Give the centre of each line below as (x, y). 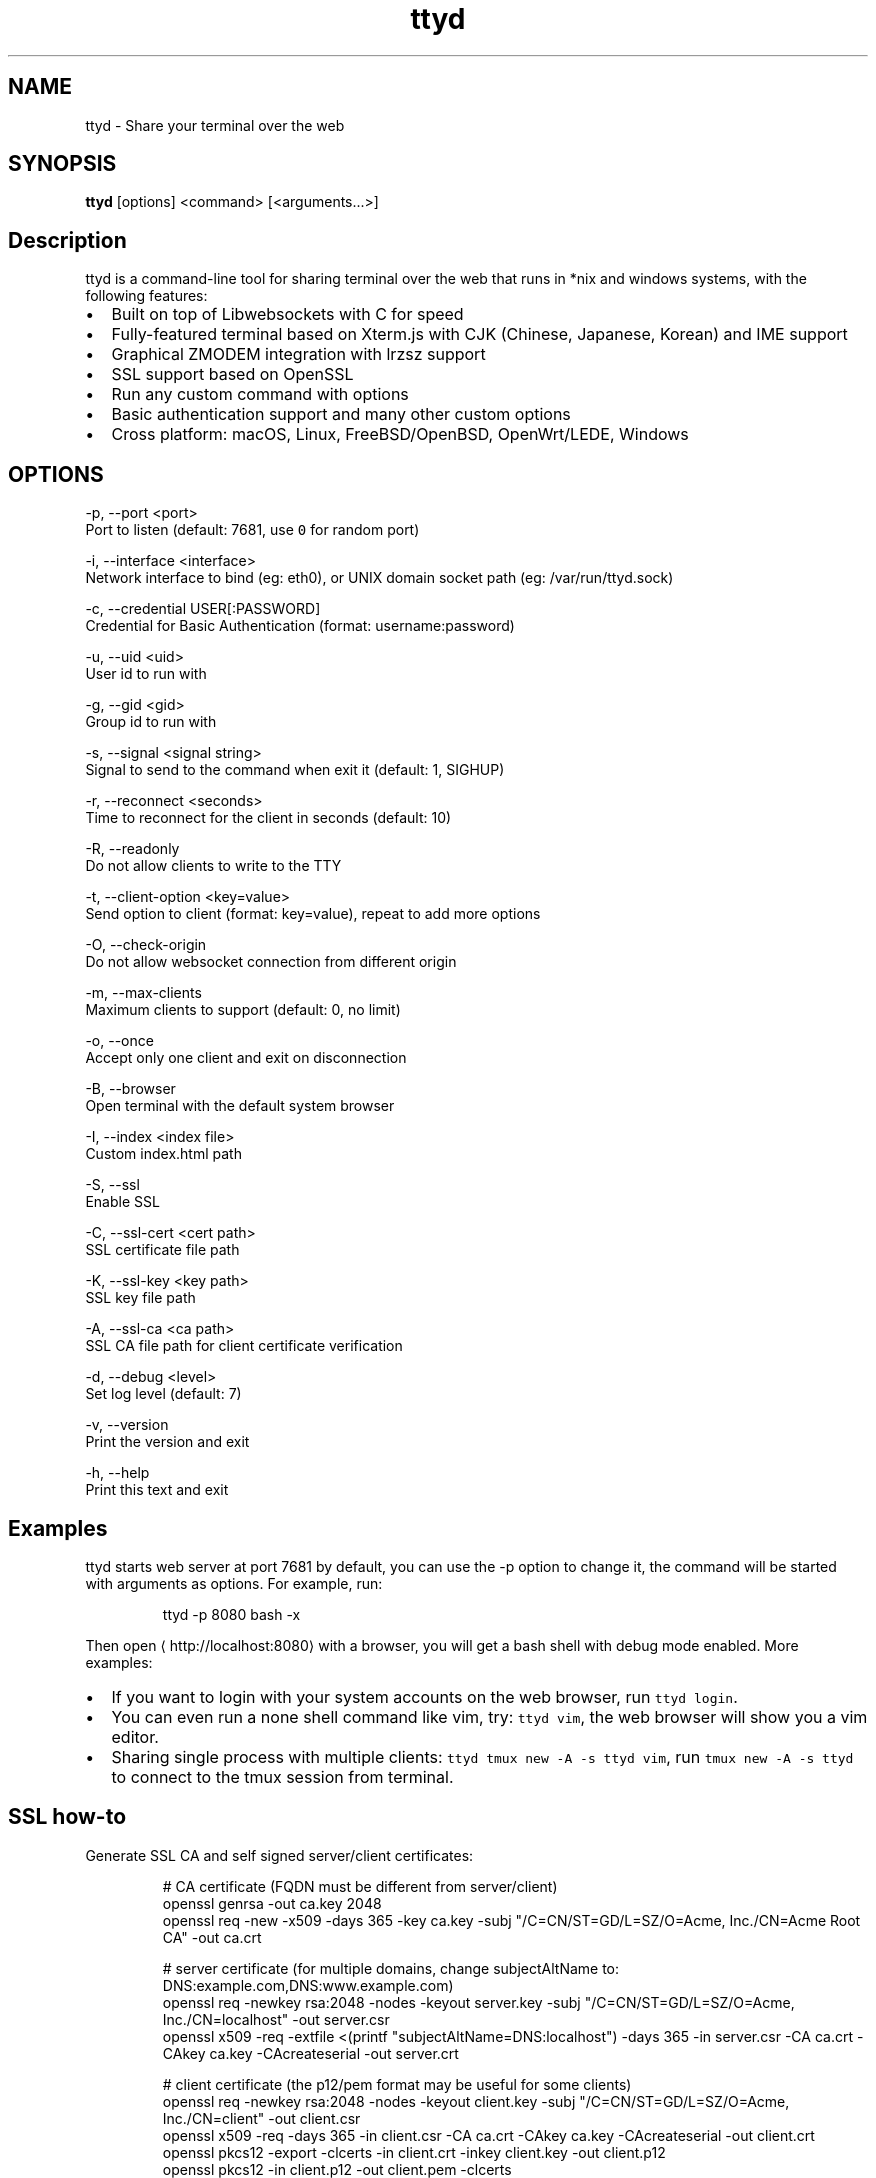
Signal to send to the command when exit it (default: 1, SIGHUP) (295, 770)
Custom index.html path (163, 1154)
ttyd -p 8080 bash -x (231, 1614)
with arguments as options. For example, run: (234, 1583)
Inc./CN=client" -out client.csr (261, 2118)
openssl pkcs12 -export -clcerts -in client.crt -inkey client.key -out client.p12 (414, 2152)
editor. (135, 1736)
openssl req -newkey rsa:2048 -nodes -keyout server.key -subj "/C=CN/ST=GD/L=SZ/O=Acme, (478, 2002)
